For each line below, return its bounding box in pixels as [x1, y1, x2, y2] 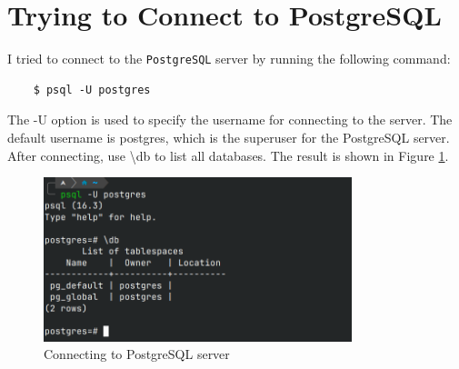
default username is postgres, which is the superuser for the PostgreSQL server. [7, 127, 450, 146]
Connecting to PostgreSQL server [44, 344, 230, 364]
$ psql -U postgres [33, 83, 151, 96]
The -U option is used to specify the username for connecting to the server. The [7, 110, 453, 129]
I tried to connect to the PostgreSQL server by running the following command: [7, 49, 451, 68]
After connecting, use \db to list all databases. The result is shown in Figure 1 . [7, 145, 449, 165]
